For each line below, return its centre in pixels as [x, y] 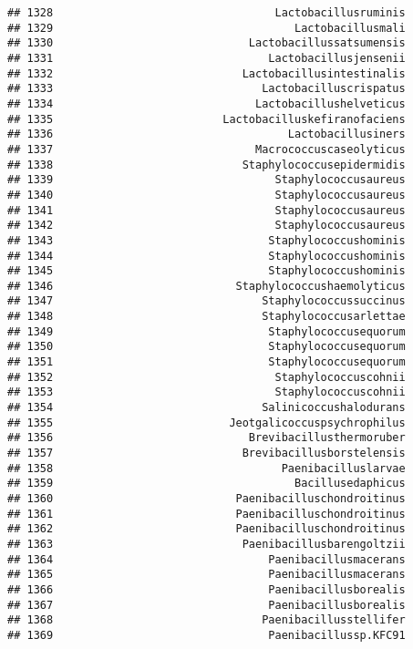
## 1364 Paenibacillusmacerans [206, 559]
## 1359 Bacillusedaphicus [206, 484]
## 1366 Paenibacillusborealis [206, 589]
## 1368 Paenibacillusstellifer [206, 620]
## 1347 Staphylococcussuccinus [206, 301]
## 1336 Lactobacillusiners [206, 134]
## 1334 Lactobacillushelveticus [206, 103]
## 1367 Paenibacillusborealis [206, 605]
